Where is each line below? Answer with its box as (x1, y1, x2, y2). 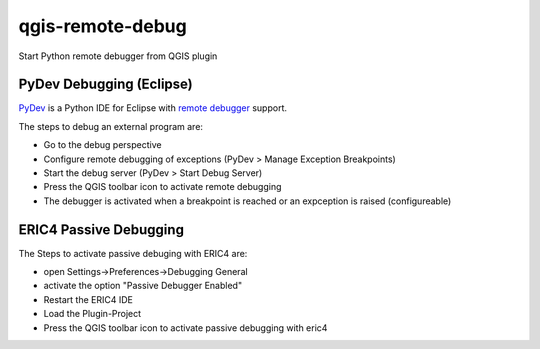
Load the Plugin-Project (43, 308, 142, 320)
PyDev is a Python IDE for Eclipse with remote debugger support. (18, 102, 288, 114)
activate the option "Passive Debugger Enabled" (43, 280, 243, 292)
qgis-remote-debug (18, 15, 187, 37)
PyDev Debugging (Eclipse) (18, 76, 194, 93)
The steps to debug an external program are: (18, 120, 204, 132)
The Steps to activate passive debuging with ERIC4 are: (18, 247, 248, 259)
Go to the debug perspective (43, 139, 162, 151)
